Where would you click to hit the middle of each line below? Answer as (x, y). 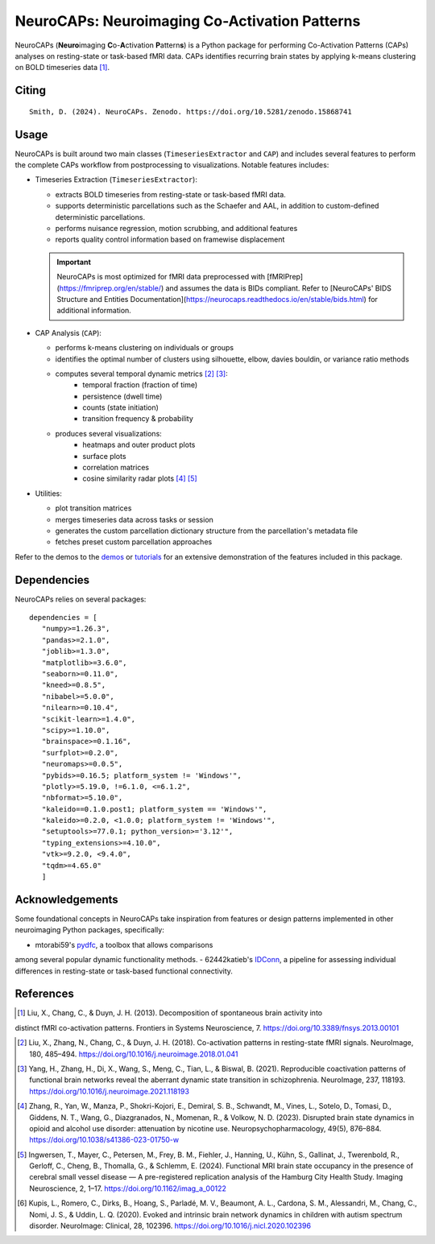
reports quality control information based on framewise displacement (170, 240)
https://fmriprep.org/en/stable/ (110, 288)
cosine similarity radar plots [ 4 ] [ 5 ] (140, 478)
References (44, 994)
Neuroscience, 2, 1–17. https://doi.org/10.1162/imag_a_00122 (128, 1188)
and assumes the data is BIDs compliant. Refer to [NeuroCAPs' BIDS (279, 288)
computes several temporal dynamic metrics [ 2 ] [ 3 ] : (142, 374)
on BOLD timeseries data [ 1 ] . (62, 68)
